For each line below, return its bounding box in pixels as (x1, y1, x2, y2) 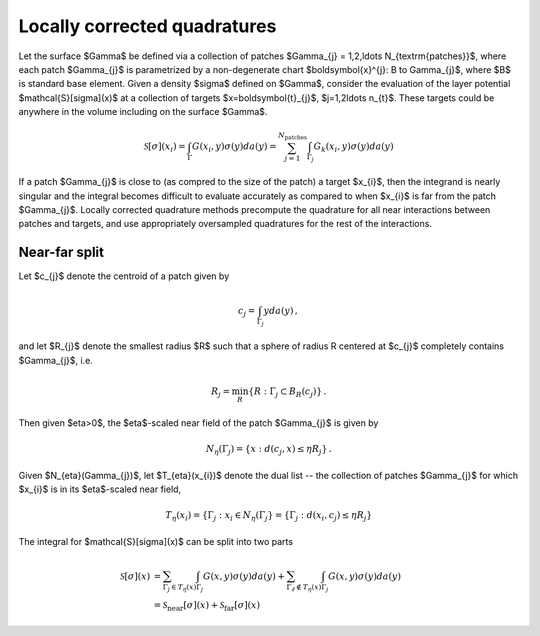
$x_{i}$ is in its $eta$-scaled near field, (18, 483, 182, 495)
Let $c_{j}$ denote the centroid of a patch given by (18, 270, 230, 282)
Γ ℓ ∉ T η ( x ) (286, 582, 322, 594)
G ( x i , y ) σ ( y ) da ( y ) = (191, 141, 277, 155)
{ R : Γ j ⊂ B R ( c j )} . (248, 386, 327, 399)
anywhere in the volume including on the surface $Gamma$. (18, 106, 268, 118)
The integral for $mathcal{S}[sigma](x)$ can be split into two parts (18, 535, 294, 547)
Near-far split (18, 244, 105, 261)
